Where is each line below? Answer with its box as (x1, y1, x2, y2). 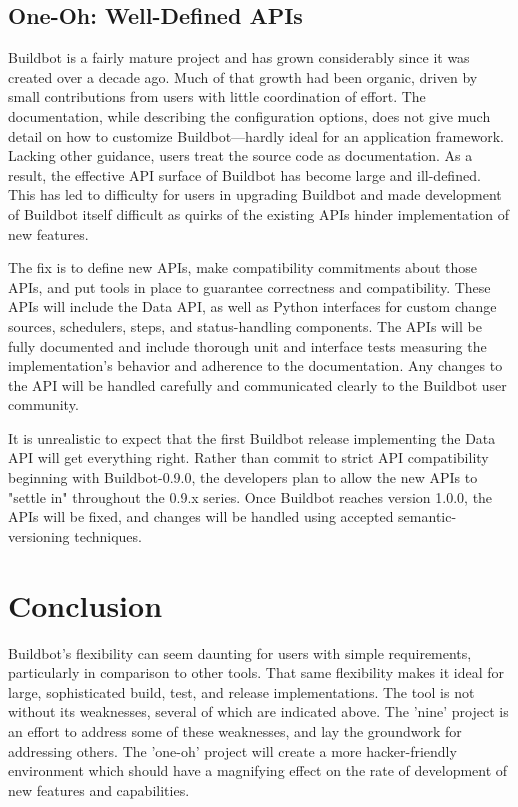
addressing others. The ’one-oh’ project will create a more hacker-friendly (8, 740, 457, 761)
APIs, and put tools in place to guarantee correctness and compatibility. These (8, 276, 491, 297)
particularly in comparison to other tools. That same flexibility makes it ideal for (8, 662, 504, 683)
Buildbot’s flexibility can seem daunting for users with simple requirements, (8, 642, 472, 663)
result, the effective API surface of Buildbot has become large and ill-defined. (8, 164, 481, 185)
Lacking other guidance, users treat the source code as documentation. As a (8, 145, 473, 166)
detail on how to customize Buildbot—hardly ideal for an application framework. (8, 125, 504, 146)
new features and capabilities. (8, 779, 190, 800)
